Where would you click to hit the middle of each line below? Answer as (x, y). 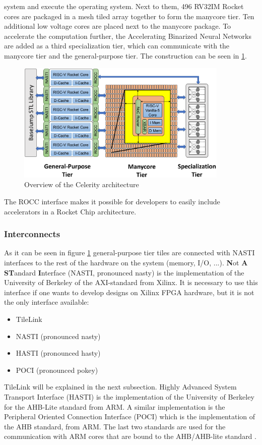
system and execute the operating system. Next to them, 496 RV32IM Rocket (124, 6)
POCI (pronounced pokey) (57, 370)
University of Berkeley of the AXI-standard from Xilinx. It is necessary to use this (131, 282)
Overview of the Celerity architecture (82, 184)
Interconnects (32, 234)
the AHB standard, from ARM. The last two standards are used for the (115, 426)
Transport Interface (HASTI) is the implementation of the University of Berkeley (129, 396)
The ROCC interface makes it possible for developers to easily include (112, 201)
